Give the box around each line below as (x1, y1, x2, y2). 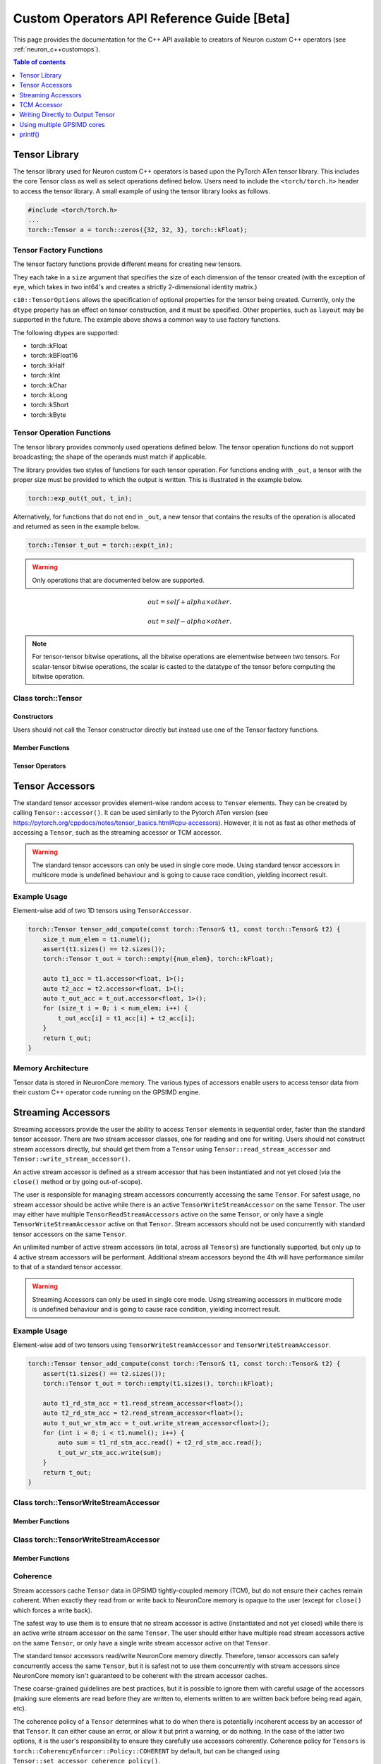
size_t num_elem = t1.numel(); (42, 935, 151, 943)
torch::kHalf (30, 361, 65, 370)
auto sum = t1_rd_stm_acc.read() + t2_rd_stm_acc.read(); (57, 1439, 262, 1446)
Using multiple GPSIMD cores (19, 120, 105, 128)
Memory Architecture (13, 1063, 89, 1073)
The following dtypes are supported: (13, 328, 119, 337)
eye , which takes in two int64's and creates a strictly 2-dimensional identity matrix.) (13, 283, 258, 291)
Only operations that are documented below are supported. (32, 576, 205, 584)
